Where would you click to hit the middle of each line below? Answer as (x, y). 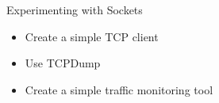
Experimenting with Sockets (75, 10)
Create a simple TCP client (92, 36)
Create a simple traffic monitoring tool (119, 89)
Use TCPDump (63, 63)
